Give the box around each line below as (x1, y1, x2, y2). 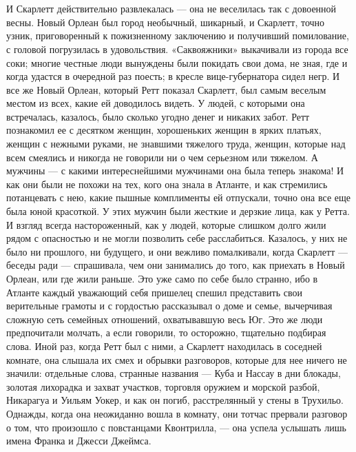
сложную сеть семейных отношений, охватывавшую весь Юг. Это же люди (6, 311, 323, 326)
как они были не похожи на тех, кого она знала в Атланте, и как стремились (6, 176, 328, 191)
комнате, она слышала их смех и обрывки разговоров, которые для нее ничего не (6, 352, 347, 367)
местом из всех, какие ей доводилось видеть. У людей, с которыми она (6, 96, 305, 110)
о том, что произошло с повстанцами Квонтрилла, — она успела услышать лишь (6, 420, 346, 434)
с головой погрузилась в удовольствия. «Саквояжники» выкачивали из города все (6, 41, 348, 56)
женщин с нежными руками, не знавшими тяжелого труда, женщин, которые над (6, 136, 346, 151)
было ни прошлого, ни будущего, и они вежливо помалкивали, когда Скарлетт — (6, 244, 348, 258)
